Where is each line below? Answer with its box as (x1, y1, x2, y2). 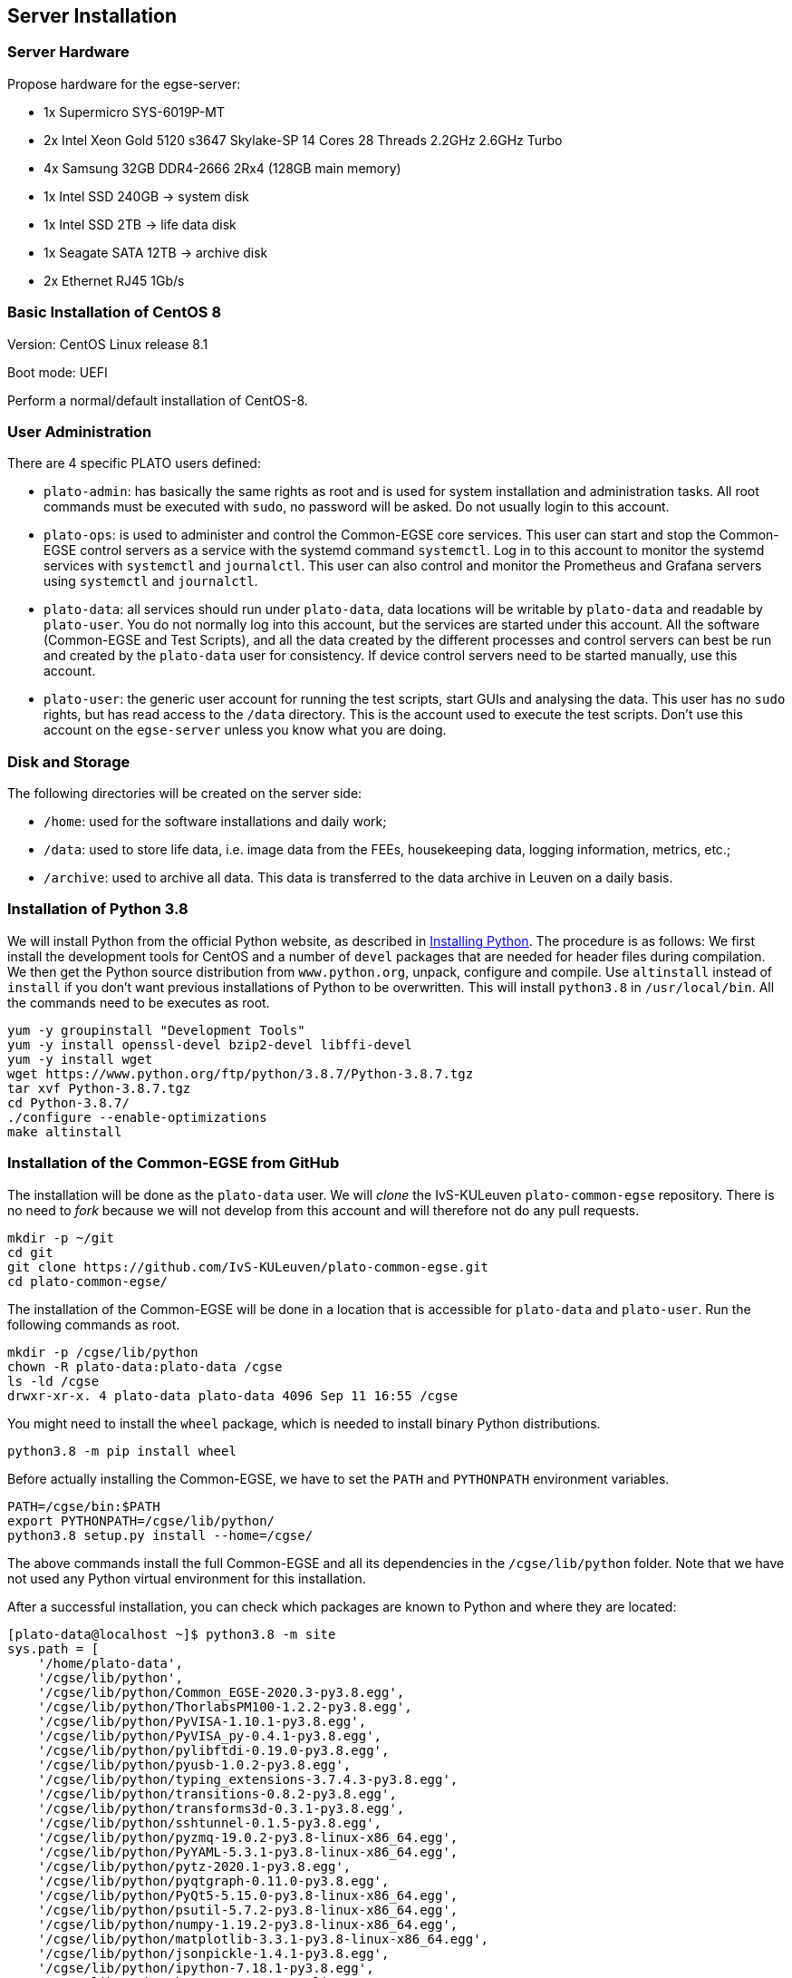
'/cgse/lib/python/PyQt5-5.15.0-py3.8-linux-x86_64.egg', (37, 1887, 459, 1903)
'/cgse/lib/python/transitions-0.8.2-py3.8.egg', (37, 1786, 397, 1801)
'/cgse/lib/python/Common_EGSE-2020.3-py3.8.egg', (37, 1684, 405, 1700)
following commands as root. (7, 1316, 180, 1332)
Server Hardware (7, 43, 130, 62)
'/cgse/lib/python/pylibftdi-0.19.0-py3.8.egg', (37, 1742, 390, 1758)
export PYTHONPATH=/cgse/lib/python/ (7, 1513, 275, 1528)
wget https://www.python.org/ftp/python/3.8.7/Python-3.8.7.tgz (7, 1066, 474, 1081)
